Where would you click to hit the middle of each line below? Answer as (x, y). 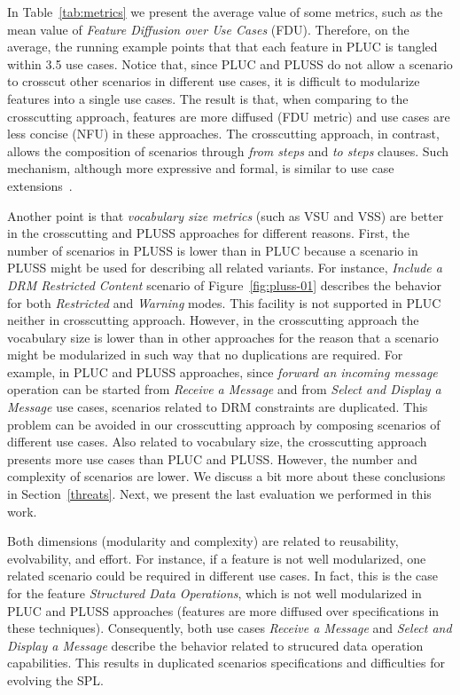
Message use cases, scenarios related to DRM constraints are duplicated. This (218, 407)
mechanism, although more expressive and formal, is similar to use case (201, 168)
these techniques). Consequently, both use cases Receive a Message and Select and (230, 628)
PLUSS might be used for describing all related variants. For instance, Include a (225, 268)
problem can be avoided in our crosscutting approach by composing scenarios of (224, 424)
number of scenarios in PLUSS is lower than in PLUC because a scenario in (213, 250)
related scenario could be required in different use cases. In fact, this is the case (223, 576)
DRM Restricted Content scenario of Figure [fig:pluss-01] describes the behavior (225, 284)
